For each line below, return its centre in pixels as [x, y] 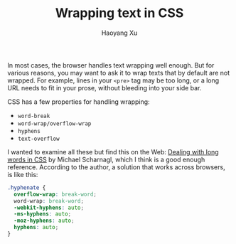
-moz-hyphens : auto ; [44, 221]
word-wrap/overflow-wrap [54, 123]
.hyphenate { [27, 187]
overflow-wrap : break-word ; [55, 194]
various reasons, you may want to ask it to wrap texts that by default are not [119, 73]
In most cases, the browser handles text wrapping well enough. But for [111, 65]
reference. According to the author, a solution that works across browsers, [116, 167]
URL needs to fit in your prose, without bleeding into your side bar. [104, 87]
